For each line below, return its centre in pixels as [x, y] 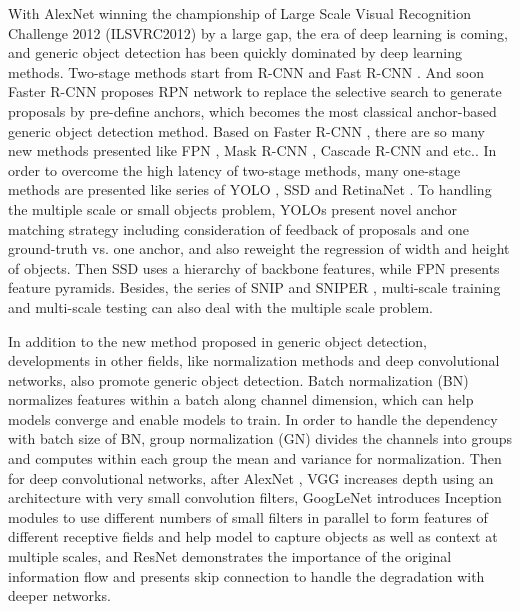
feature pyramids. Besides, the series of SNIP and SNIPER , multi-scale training [254, 287]
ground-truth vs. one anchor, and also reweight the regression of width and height [259, 248]
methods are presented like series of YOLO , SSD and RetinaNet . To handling [250, 189]
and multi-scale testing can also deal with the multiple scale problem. [220, 306]
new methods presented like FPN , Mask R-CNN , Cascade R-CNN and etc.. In [252, 150]
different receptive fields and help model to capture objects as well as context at [253, 536]
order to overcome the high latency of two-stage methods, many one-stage [234, 169]
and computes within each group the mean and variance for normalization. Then [255, 458]
